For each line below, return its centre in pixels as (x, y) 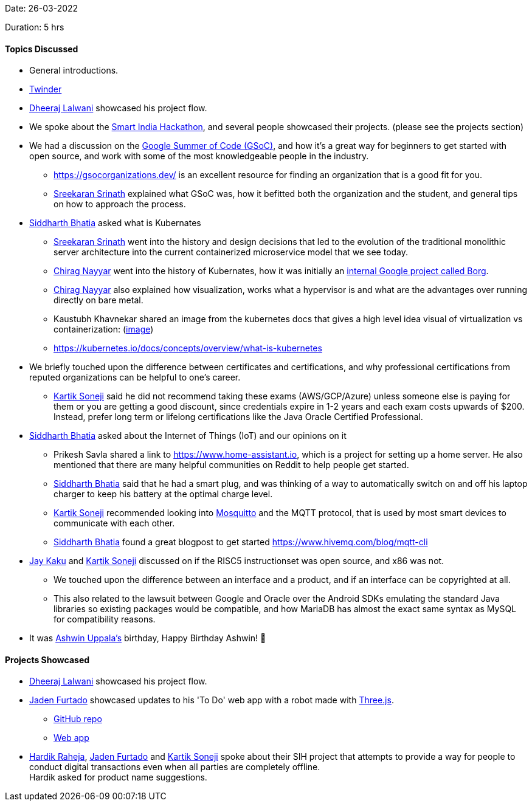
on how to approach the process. (120, 204)
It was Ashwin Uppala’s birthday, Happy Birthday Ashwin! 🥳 (148, 638)
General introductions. (74, 71)
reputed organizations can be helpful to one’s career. (135, 377)
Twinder (46, 89)
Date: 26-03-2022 (42, 8)
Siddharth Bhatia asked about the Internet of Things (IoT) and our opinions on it (188, 436)
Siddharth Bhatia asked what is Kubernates (115, 223)
